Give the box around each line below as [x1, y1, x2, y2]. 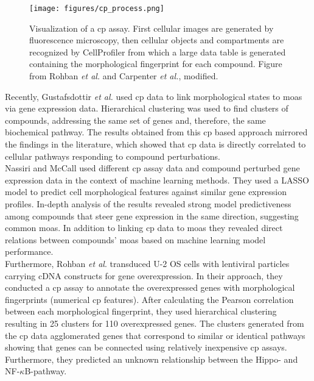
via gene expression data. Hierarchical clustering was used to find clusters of [5, 102, 288, 115]
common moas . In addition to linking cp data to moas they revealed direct [5, 221, 283, 234]
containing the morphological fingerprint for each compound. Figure [29, 57, 282, 70]
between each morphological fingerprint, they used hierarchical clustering [5, 305, 277, 318]
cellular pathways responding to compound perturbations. [5, 149, 220, 162]
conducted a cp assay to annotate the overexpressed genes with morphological [5, 281, 295, 294]
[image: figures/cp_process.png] [29, 4, 164, 13]
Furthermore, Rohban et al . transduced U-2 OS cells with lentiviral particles [5, 257, 290, 269]
